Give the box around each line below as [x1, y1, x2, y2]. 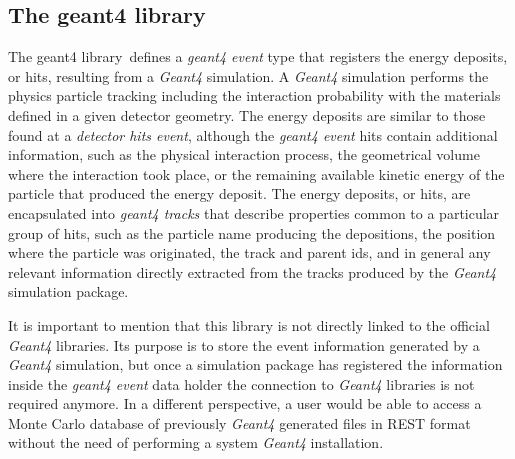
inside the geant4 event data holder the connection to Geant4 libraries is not [8, 373, 475, 394]
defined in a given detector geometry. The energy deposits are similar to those [8, 104, 486, 125]
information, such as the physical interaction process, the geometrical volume [8, 144, 480, 165]
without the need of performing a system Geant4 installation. [8, 432, 384, 453]
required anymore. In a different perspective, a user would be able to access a [8, 393, 482, 414]
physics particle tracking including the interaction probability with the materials [8, 85, 501, 106]
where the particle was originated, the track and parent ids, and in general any [8, 242, 491, 263]
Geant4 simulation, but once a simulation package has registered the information [8, 354, 503, 375]
